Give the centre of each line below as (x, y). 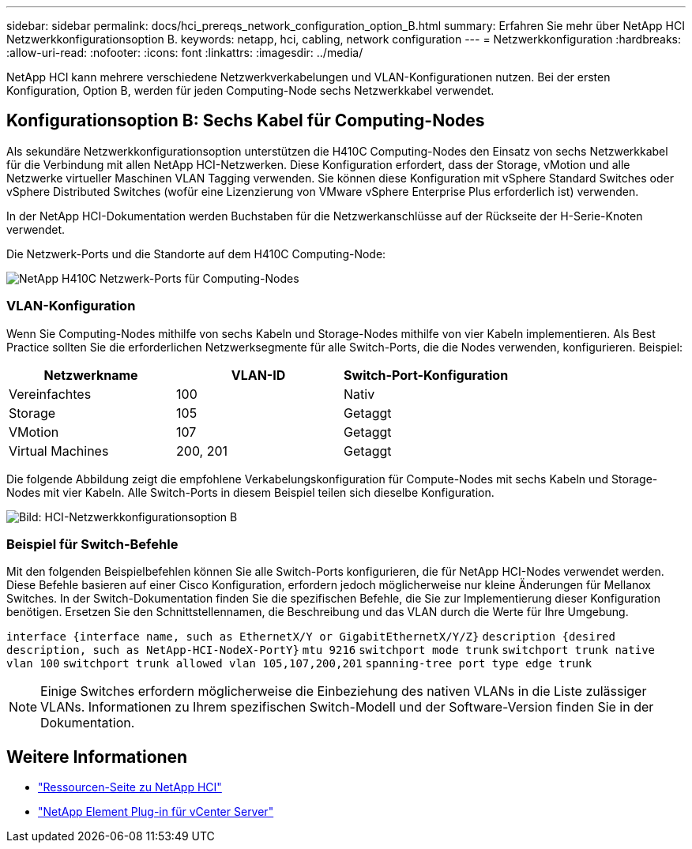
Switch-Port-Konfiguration (426, 375)
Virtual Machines (59, 451)
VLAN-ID (258, 375)
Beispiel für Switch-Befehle (92, 544)
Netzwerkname (91, 375)
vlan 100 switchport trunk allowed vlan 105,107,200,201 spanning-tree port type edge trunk (299, 664)
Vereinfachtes (50, 394)
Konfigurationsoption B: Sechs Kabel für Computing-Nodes (246, 121)
